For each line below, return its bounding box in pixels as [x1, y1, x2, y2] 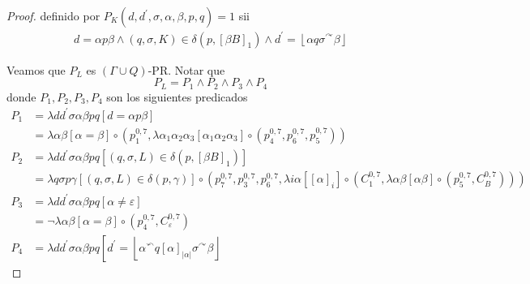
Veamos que [6, 61, 66, 78]
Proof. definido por [6, 7, 100, 24]
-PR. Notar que [147, 61, 225, 78]
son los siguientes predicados [106, 88, 248, 105]
